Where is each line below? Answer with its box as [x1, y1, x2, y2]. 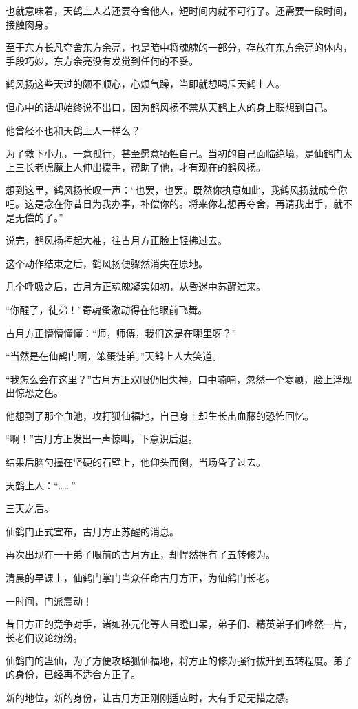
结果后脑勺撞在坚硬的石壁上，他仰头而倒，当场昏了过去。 [6, 455, 266, 469]
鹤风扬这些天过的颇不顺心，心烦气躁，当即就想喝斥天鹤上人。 [6, 76, 285, 91]
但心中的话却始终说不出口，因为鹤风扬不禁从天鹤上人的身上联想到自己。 [6, 99, 333, 114]
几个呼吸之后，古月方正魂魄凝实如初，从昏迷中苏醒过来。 [6, 279, 266, 294]
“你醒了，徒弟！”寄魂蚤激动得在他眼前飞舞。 [6, 302, 208, 316]
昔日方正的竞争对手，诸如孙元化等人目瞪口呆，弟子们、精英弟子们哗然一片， [6, 617, 352, 631]
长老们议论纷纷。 [6, 630, 83, 644]
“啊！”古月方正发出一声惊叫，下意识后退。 [6, 431, 198, 446]
